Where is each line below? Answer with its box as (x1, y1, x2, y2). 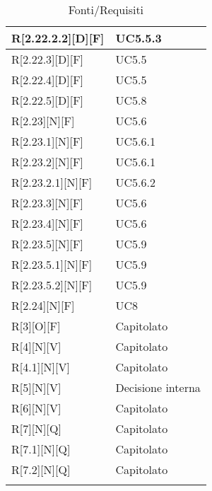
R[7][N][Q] (11, 420, 61, 437)
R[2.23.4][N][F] (11, 215, 83, 231)
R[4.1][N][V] (11, 359, 70, 375)
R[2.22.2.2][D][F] (11, 30, 105, 46)
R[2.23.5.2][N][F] (11, 277, 93, 293)
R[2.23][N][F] (11, 112, 75, 129)
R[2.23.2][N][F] (11, 154, 83, 170)
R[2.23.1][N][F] (11, 133, 83, 149)
